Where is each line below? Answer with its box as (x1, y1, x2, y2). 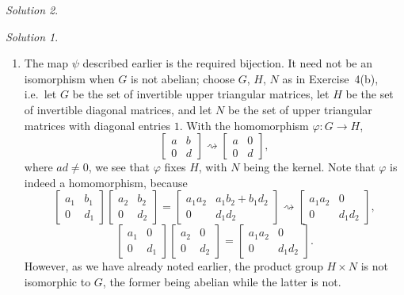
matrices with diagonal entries (24, 117, 170, 133)
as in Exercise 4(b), (282, 70, 379, 86)
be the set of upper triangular (227, 101, 372, 117)
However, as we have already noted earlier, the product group (24, 258, 323, 274)
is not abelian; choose (130, 70, 235, 86)
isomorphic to (24, 273, 91, 289)
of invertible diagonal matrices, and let (24, 101, 212, 117)
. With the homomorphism (179, 117, 309, 133)
